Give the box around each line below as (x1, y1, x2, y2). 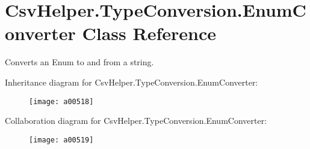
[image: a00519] (29, 135, 94, 144)
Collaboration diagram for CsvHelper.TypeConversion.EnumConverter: (5, 114, 267, 127)
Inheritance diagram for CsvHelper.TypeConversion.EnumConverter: (5, 75, 258, 88)
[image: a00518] (29, 97, 94, 106)
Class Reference (82, 21, 216, 45)
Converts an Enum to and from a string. (5, 56, 154, 68)
